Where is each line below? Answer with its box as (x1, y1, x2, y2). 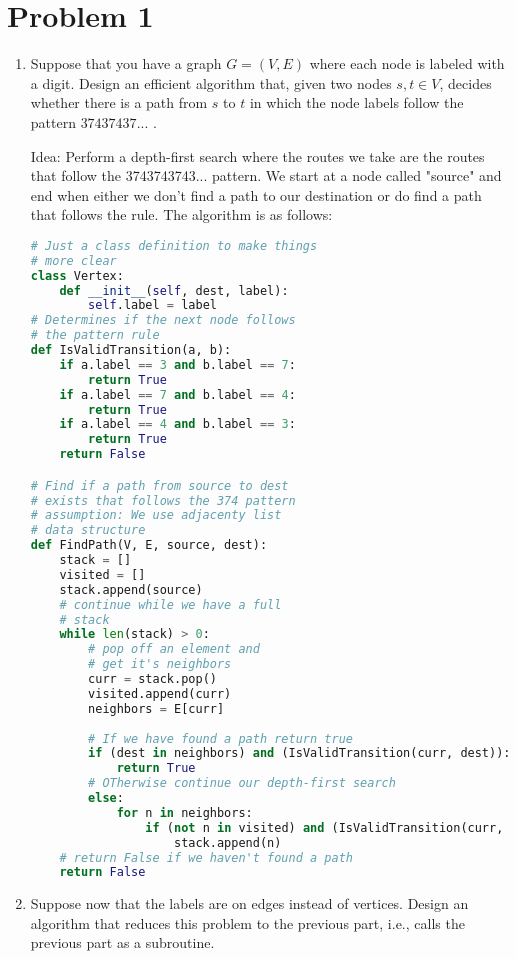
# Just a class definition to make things (30, 238, 318, 253)
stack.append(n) (173, 835, 282, 850)
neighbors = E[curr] (88, 701, 225, 716)
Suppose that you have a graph (30, 53, 222, 74)
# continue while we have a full (59, 597, 282, 612)
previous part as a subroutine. (30, 932, 215, 953)
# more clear (30, 253, 117, 268)
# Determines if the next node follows (30, 313, 296, 328)
